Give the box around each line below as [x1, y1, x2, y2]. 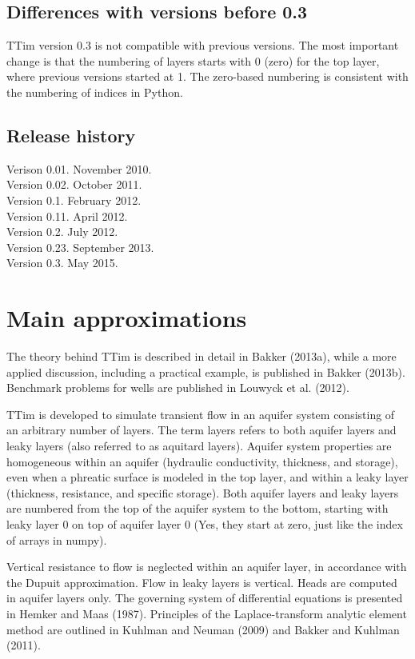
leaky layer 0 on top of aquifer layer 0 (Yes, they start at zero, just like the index [6, 516, 403, 532]
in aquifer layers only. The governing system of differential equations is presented [6, 589, 403, 606]
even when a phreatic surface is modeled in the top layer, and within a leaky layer [6, 469, 409, 485]
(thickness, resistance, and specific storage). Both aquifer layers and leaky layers [6, 484, 399, 501]
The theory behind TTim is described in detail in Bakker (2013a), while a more [6, 348, 397, 365]
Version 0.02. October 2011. [6, 176, 142, 193]
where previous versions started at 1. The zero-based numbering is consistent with [6, 68, 409, 85]
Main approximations [6, 302, 247, 334]
